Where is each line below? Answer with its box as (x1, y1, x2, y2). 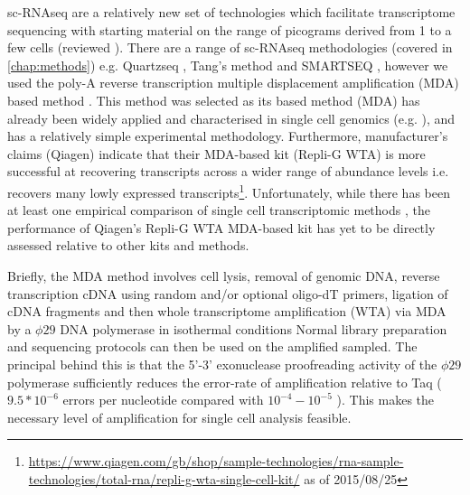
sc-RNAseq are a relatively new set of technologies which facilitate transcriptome (7, 3, 456, 21)
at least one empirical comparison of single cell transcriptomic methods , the (7, 201, 430, 219)
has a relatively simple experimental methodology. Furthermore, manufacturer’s (7, 126, 448, 145)
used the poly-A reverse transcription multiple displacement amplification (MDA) (7, 73, 459, 92)
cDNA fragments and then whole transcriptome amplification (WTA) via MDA (7, 302, 446, 321)
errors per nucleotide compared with (62, 390, 264, 409)
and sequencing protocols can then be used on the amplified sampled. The (7, 337, 418, 356)
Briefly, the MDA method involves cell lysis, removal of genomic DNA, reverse (7, 266, 440, 285)
